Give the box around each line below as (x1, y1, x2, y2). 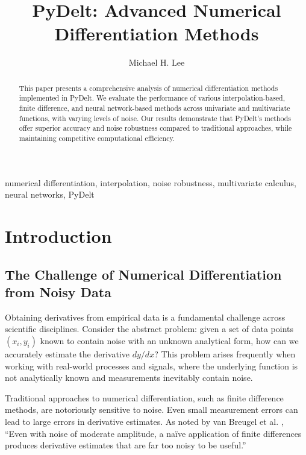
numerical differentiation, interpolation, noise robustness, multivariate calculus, (5, 176, 297, 189)
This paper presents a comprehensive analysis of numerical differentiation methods (19, 83, 278, 93)
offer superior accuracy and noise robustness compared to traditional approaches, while (19, 123, 292, 133)
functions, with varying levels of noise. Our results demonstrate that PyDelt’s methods (19, 113, 291, 123)
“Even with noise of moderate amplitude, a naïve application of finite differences (5, 427, 302, 439)
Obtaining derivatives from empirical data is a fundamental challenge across (5, 310, 286, 323)
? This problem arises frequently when (154, 347, 296, 360)
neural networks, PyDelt (5, 188, 95, 201)
